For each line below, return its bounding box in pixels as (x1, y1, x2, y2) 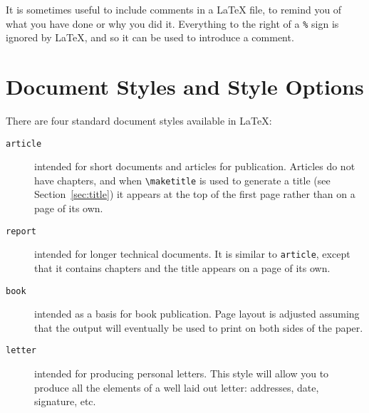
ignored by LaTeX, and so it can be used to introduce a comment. (6, 30, 294, 45)
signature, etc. (34, 394, 96, 409)
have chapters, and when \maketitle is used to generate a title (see (34, 172, 331, 187)
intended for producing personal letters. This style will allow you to (34, 366, 329, 381)
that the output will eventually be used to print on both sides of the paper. (34, 320, 363, 335)
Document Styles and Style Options (6, 72, 364, 101)
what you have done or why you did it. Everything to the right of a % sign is (6, 16, 339, 31)
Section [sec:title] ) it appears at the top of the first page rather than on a (34, 187, 355, 202)
